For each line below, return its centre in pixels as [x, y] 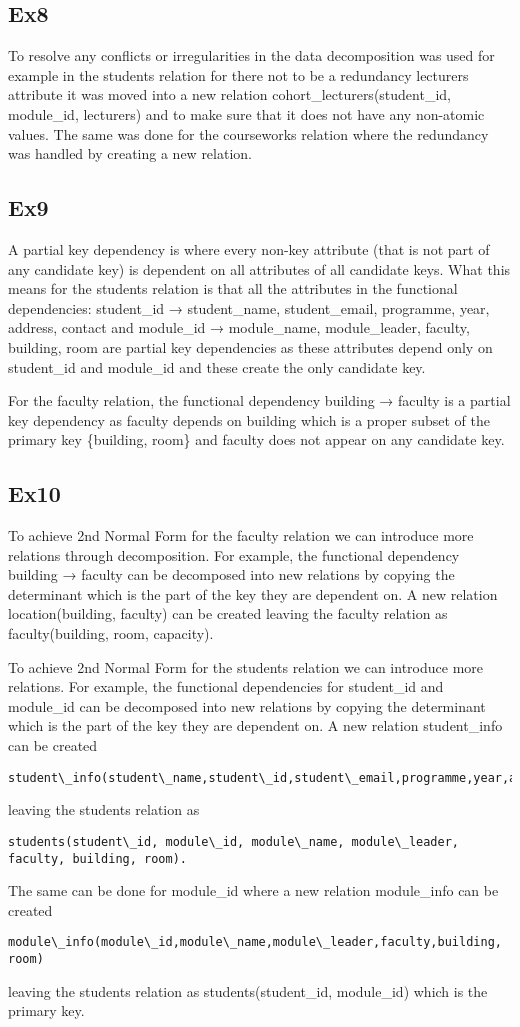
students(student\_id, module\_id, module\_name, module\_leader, [234, 841]
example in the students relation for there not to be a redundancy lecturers [238, 74]
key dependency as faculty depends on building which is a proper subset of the [249, 419]
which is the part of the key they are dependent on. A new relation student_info [255, 725]
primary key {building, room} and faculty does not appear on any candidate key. [256, 439]
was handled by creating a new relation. [130, 153]
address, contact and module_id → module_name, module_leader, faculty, [239, 327]
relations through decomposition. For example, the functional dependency [234, 554]
